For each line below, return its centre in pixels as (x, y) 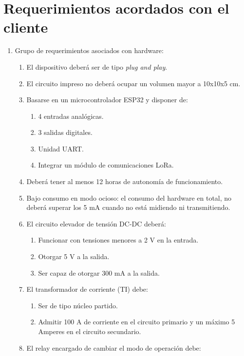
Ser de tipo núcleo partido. (78, 305)
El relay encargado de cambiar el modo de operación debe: (114, 347)
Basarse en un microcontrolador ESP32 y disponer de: (107, 100)
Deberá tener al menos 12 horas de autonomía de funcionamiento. (125, 181)
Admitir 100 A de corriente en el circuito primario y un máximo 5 (137, 322)
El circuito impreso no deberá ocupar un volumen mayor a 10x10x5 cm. (133, 83)
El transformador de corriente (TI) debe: (87, 289)
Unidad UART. (61, 148)
